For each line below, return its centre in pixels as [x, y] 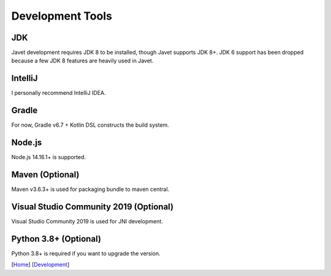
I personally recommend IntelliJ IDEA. [59, 93]
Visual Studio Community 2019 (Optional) [93, 207]
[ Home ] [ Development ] [40, 265]
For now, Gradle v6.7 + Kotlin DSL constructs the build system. [90, 125]
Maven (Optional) [45, 174]
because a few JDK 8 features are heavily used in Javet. [82, 61]
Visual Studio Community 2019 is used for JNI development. [87, 221]
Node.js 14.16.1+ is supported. [48, 157]
